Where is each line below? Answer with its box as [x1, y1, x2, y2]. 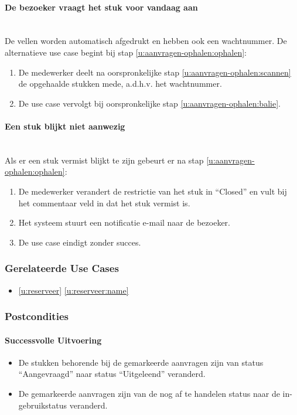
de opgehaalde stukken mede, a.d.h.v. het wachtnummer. [18, 77, 222, 90]
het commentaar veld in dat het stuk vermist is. [18, 196, 190, 209]
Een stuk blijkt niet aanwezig [5, 120, 125, 132]
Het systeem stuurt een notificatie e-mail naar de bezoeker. [18, 216, 230, 229]
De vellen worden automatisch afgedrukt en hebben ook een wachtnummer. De [5, 35, 287, 47]
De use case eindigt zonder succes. [18, 236, 141, 248]
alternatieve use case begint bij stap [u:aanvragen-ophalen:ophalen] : [5, 46, 247, 58]
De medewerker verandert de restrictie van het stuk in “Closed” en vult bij [18, 185, 287, 197]
